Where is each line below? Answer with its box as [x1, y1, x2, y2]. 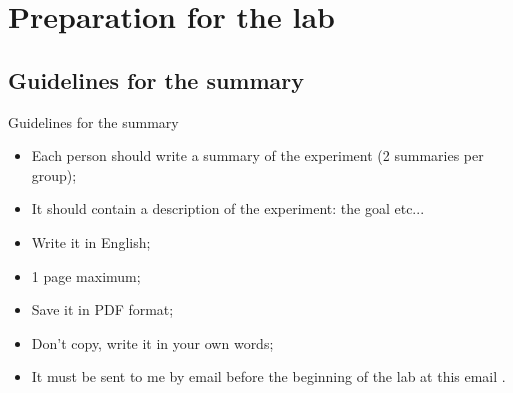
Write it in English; [31, 231, 151, 252]
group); [31, 164, 77, 185]
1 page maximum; [31, 265, 141, 286]
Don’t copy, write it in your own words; [31, 332, 274, 353]
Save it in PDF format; [31, 299, 174, 320]
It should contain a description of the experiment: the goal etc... [31, 198, 425, 219]
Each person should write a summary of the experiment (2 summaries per [31, 145, 484, 166]
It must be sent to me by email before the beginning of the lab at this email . [31, 366, 506, 387]
